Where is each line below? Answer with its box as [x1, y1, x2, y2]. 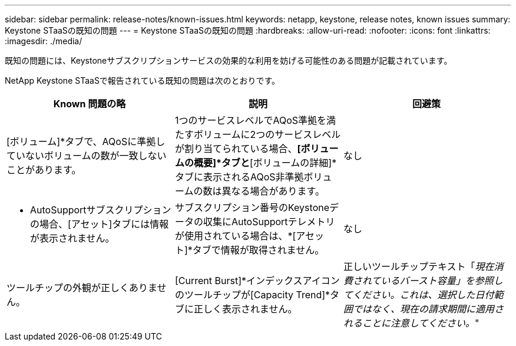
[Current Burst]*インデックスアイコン [174, 275, 340, 286]
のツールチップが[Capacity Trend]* [174, 289, 330, 301]
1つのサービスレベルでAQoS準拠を [174, 114, 327, 126]
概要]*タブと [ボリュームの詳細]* [193, 157, 337, 169]
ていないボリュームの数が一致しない [6, 150, 167, 162]
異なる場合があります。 [221, 185, 325, 197]
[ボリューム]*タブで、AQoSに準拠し [6, 136, 166, 147]
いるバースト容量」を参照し [381, 275, 503, 286]
